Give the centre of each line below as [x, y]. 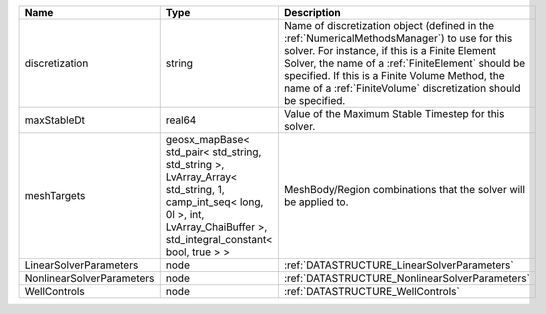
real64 [181, 120]
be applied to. [316, 202]
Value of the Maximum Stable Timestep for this [394, 113]
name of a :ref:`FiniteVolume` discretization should [402, 88]
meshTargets [55, 195]
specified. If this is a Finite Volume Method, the [394, 75]
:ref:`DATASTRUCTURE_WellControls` [371, 291]
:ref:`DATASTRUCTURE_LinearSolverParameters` [398, 265]
